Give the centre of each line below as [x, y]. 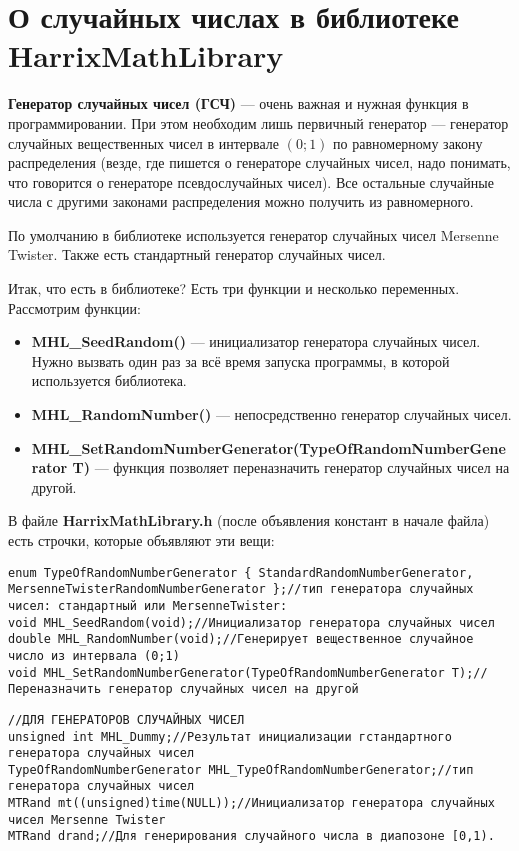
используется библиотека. [109, 380]
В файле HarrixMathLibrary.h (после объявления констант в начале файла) [249, 520]
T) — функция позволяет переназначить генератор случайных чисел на [291, 467]
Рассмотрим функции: [74, 307]
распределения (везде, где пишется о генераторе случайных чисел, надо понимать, [259, 162]
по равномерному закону [408, 142]
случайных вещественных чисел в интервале [144, 142]
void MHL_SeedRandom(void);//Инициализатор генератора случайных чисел [251, 622]
